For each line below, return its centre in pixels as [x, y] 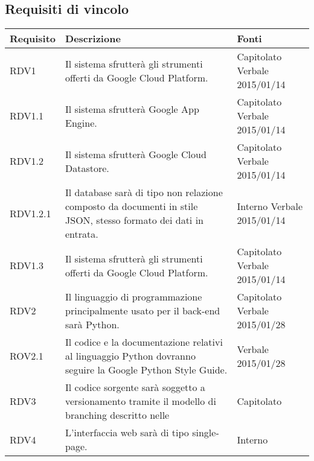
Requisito [33, 39]
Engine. [81, 122]
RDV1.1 [27, 116]
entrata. [82, 234]
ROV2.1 [27, 356]
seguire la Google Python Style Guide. [146, 370]
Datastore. [87, 168]
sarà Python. [92, 325]
